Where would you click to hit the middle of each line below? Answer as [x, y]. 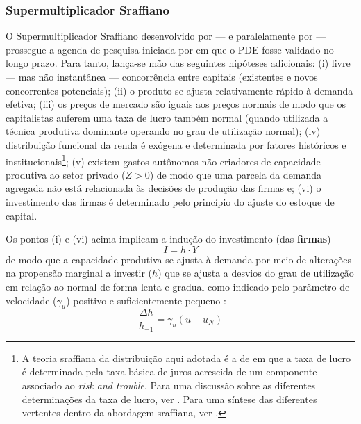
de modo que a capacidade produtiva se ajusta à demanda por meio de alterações [179, 259]
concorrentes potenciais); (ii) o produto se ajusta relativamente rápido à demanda [179, 90]
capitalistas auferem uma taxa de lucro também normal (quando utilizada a [167, 117]
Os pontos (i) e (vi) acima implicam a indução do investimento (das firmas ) [168, 239]
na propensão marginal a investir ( [79, 273]
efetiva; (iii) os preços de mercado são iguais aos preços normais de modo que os [176, 104]
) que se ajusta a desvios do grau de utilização [256, 273]
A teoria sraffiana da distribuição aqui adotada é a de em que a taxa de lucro [186, 358]
